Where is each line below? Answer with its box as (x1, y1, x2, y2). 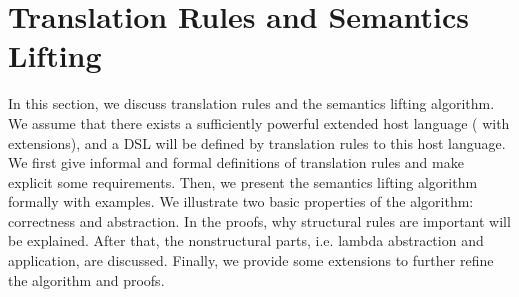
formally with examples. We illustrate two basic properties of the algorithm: (8, 191, 474, 212)
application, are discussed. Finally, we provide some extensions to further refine (8, 250, 494, 271)
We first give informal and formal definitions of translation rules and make (8, 152, 464, 173)
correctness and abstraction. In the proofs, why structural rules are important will (8, 210, 511, 231)
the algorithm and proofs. (8, 269, 165, 290)
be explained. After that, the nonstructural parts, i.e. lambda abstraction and (8, 230, 484, 251)
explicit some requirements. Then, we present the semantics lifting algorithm (8, 171, 478, 192)
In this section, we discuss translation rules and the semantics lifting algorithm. (8, 93, 495, 114)
